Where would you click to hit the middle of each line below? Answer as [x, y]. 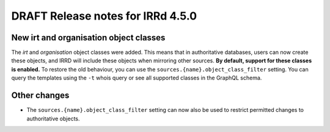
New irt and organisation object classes [88, 38]
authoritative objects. [53, 119]
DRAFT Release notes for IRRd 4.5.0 [104, 16]
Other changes [40, 96]
